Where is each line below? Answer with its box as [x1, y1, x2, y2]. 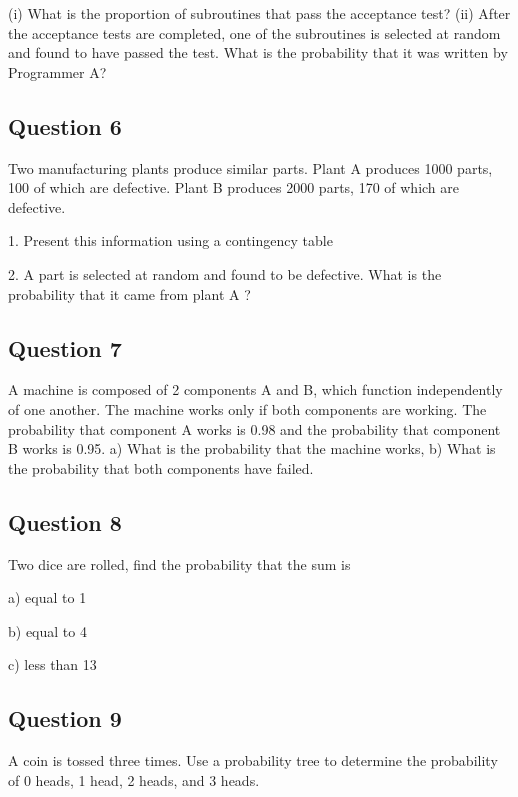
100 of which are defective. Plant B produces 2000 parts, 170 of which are [8, 177, 460, 198]
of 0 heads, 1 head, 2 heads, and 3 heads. [8, 769, 260, 790]
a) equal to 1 [8, 587, 87, 608]
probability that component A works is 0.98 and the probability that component [8, 418, 501, 439]
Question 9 [8, 703, 122, 734]
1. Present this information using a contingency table [8, 230, 333, 251]
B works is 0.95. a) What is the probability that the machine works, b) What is [8, 438, 496, 459]
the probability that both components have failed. [8, 457, 314, 478]
